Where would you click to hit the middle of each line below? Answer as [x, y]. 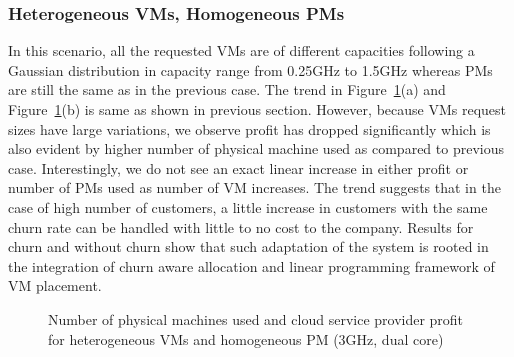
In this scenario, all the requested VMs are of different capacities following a [241, 50]
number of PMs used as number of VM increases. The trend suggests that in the [254, 187]
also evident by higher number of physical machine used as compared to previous [256, 148]
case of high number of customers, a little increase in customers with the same [248, 206]
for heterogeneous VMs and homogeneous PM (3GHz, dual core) [246, 338]
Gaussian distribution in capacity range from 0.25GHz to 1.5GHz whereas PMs [250, 69]
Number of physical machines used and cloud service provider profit [256, 318]
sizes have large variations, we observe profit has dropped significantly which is [249, 128]
